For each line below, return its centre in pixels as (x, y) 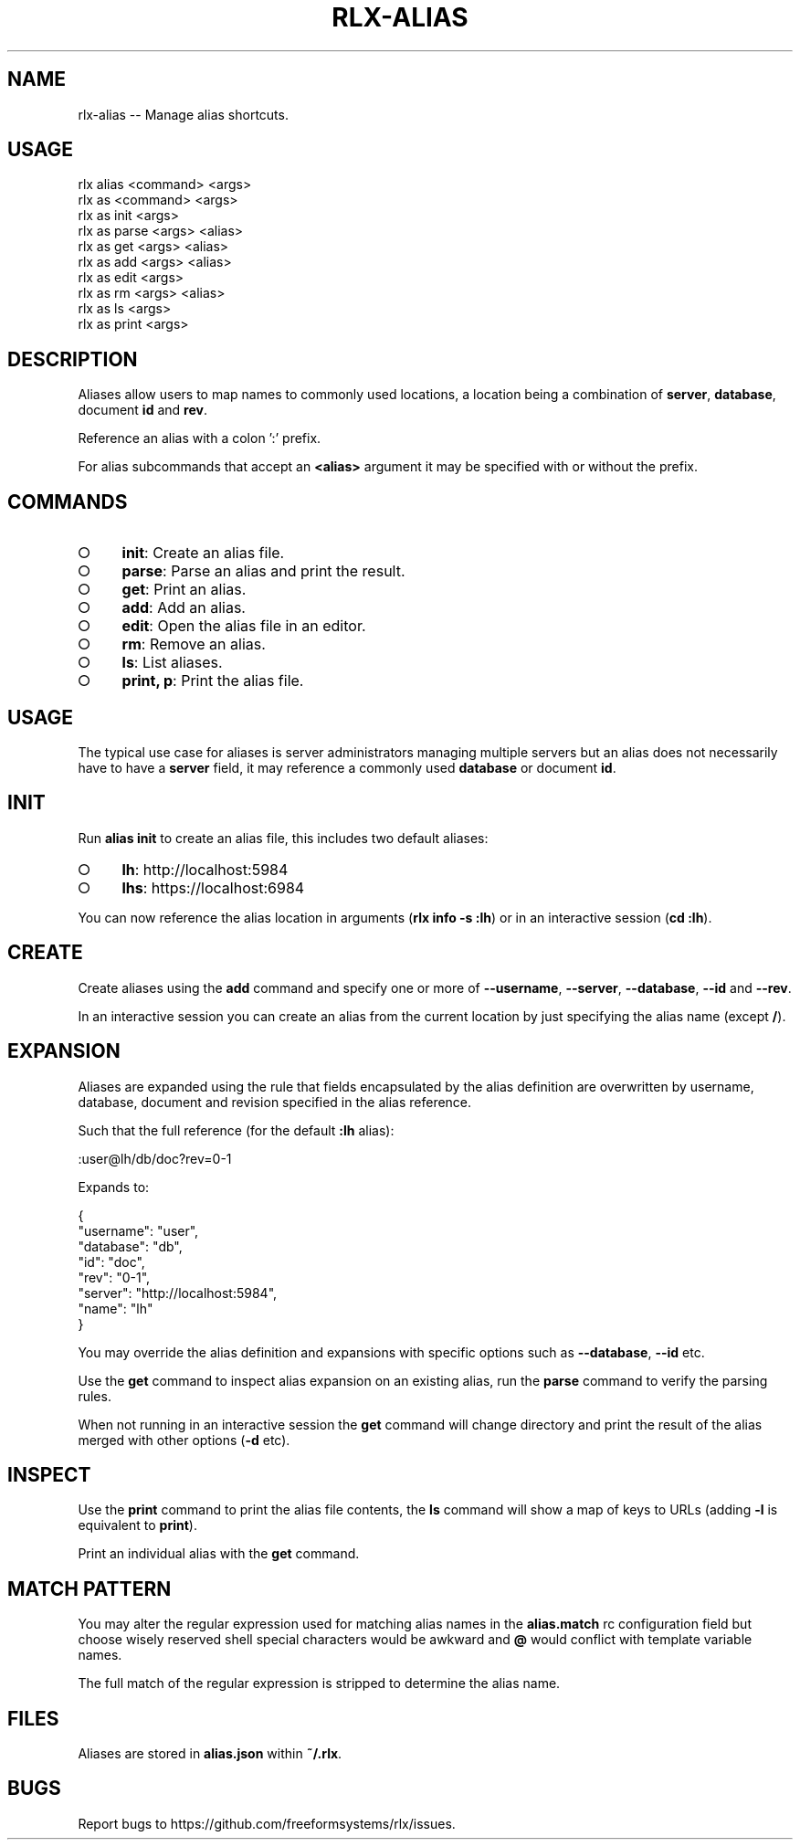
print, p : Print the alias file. (213, 681)
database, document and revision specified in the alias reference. (275, 1102)
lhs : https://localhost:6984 (213, 887)
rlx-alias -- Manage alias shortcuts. (183, 114)
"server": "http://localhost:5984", (178, 1293)
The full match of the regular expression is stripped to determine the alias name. (319, 1683)
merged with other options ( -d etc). (184, 1440)
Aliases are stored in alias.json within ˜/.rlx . (210, 1754)
